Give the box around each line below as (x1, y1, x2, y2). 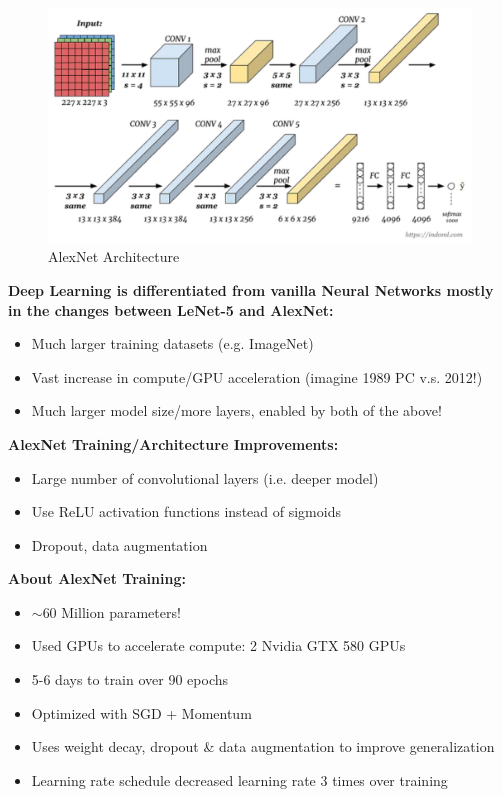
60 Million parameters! (42, 601, 181, 622)
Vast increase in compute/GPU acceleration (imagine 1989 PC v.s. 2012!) (31, 366, 483, 387)
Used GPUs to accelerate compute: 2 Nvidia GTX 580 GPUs (31, 635, 406, 656)
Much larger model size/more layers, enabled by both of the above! (31, 400, 442, 421)
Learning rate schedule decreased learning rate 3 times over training (31, 769, 448, 790)
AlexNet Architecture (48, 246, 180, 267)
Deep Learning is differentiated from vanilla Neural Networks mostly (8, 279, 494, 300)
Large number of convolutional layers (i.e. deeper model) (31, 467, 379, 488)
